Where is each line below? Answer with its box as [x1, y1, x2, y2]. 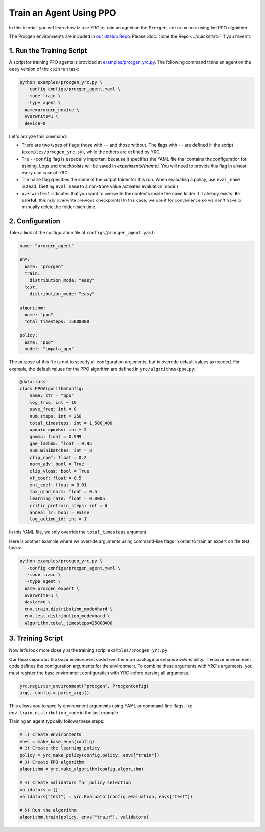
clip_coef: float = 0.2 [29, 455, 87, 460]
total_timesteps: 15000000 [25, 318, 90, 324]
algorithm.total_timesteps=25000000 [25, 620, 113, 626]
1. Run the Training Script [9, 46, 88, 55]
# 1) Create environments [19, 732, 82, 737]
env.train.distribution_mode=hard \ [25, 606, 113, 612]
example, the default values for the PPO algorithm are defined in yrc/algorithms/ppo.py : [9, 366, 196, 372]
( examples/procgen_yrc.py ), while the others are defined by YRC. [21, 149, 161, 155]
